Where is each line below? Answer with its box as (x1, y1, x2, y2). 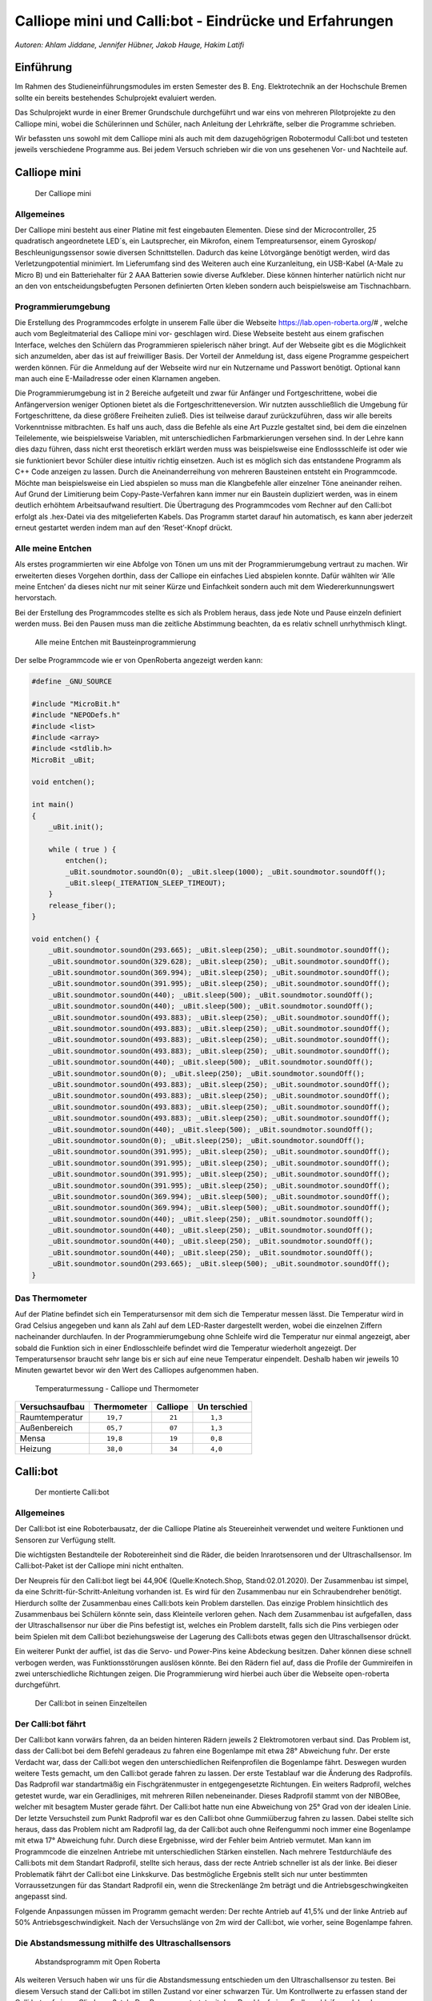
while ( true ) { (48, 844, 117, 854)
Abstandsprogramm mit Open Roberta (34, 1957, 161, 1967)
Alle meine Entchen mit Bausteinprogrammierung (34, 637, 196, 647)
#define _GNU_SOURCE (31, 676, 112, 686)
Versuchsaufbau (19, 1402, 86, 1413)
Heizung (19, 1443, 52, 1454)
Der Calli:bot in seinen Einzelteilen (34, 1698, 147, 1708)
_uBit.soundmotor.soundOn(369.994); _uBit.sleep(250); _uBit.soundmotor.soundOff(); (48, 968, 391, 977)
